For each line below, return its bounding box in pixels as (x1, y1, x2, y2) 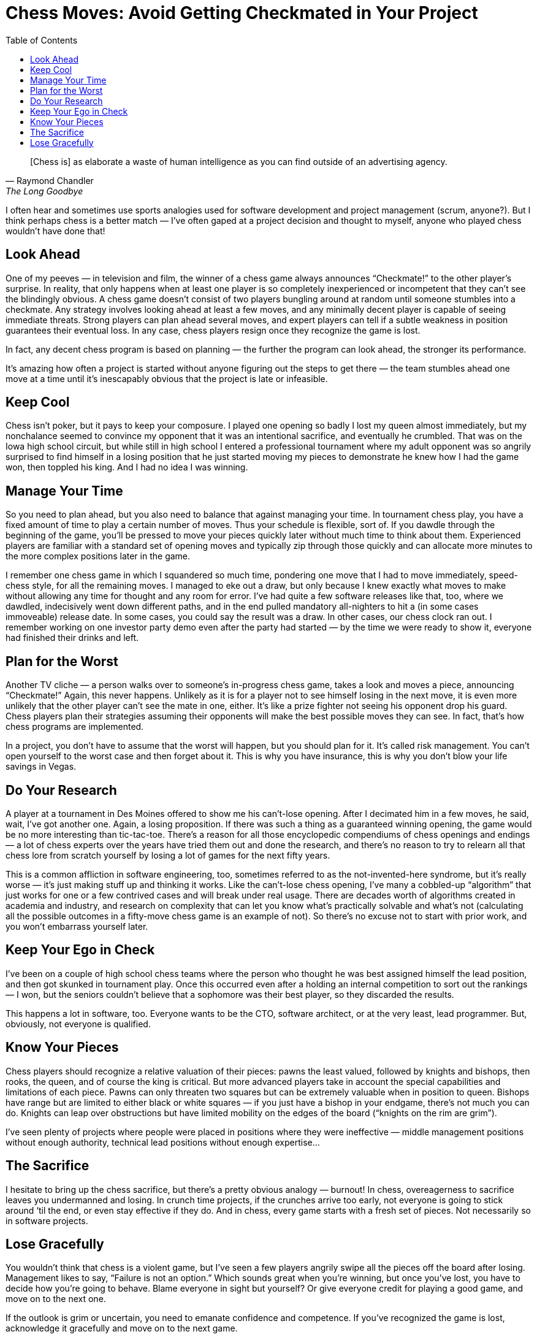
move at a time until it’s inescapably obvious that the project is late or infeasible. (6, 373, 328, 384)
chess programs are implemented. (6, 721, 144, 732)
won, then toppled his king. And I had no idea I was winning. (6, 462, 248, 473)
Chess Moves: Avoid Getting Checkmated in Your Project (6, 2, 478, 23)
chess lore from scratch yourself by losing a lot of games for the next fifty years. (6, 849, 330, 860)
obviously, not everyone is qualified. (6, 1018, 151, 1029)
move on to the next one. (6, 1293, 106, 1304)
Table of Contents (6, 34, 78, 45)
